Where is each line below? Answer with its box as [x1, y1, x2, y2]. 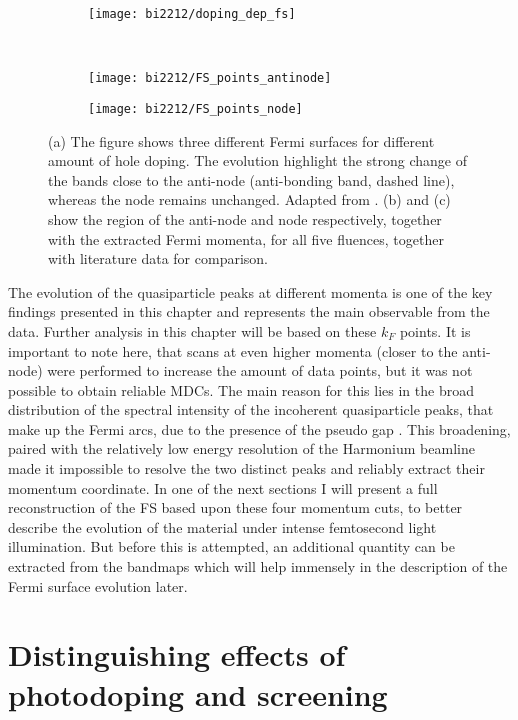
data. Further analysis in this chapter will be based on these [8, 320, 377, 341]
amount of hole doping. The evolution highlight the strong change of [48, 150, 467, 171]
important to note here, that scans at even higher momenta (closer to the [8, 340, 458, 361]
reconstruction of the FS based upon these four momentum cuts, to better [8, 497, 463, 518]
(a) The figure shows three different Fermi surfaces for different [48, 130, 435, 151]
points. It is [399, 320, 471, 341]
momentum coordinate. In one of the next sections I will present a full [8, 477, 438, 498]
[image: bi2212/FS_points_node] [88, 101, 303, 116]
